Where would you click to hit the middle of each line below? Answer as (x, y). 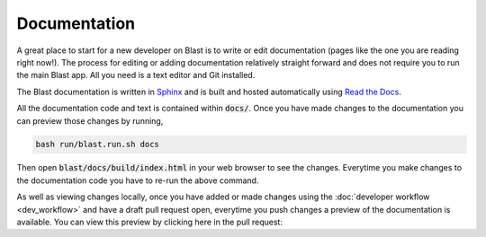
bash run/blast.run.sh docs (97, 145)
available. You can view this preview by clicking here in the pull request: (150, 222)
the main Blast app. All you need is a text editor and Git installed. (136, 75)
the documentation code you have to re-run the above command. (138, 180)
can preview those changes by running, (90, 120)
